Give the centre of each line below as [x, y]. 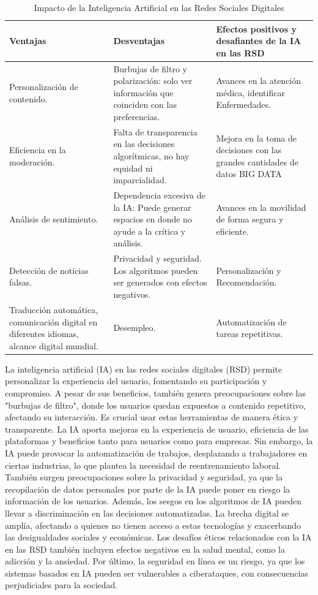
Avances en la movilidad [261, 207]
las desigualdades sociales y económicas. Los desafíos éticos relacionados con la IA [158, 537]
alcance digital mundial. [54, 345]
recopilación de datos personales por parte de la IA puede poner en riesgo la [148, 489]
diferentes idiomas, [44, 334]
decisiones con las [249, 150]
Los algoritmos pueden [156, 270]
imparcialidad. [140, 180]
